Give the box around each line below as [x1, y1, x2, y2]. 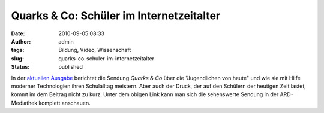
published [58, 63, 83, 71]
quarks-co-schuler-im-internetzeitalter [58, 54, 155, 62]
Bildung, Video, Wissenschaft [58, 47, 131, 54]
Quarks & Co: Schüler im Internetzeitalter [11, 9, 221, 22]
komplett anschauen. [38, 99, 91, 106]
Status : [11, 63, 30, 71]
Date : [11, 30, 25, 37]
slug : [11, 54, 24, 62]
